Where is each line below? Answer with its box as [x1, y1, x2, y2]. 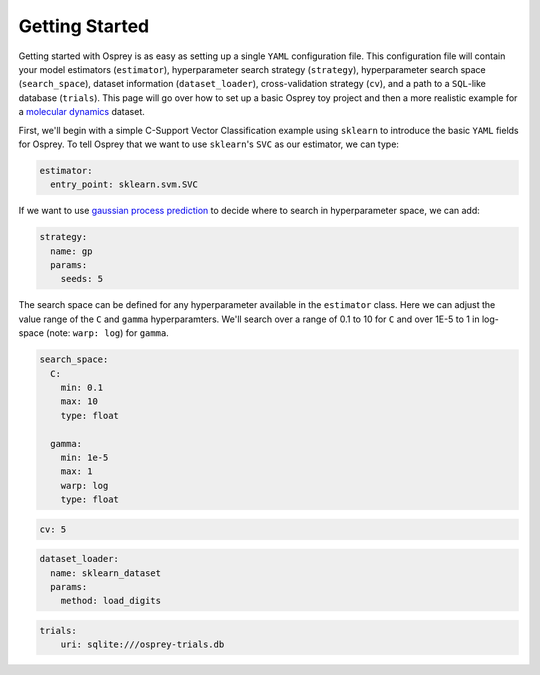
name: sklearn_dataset [50, 567, 162, 579]
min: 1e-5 [60, 451, 109, 463]
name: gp [50, 245, 93, 257]
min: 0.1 [60, 381, 104, 393]
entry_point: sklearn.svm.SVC [50, 179, 199, 190]
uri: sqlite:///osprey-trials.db [60, 639, 225, 650]
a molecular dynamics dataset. [18, 106, 145, 118]
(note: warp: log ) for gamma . [46, 327, 169, 339]
